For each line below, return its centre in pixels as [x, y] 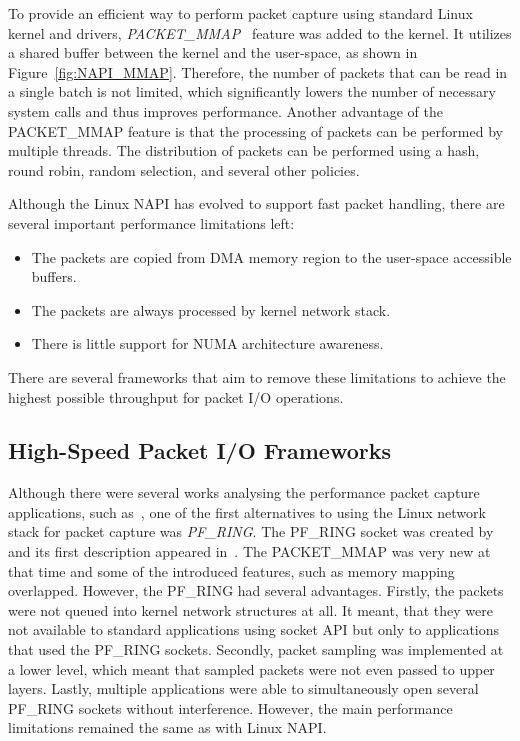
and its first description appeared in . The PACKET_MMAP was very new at [249, 551]
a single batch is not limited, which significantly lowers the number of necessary [252, 91]
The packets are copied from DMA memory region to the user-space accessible [271, 256]
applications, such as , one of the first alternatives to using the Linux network [247, 511]
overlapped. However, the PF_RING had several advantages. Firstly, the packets [256, 590]
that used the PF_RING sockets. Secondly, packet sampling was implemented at [256, 649]
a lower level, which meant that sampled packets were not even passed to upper [251, 668]
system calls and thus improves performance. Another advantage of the [225, 110]
